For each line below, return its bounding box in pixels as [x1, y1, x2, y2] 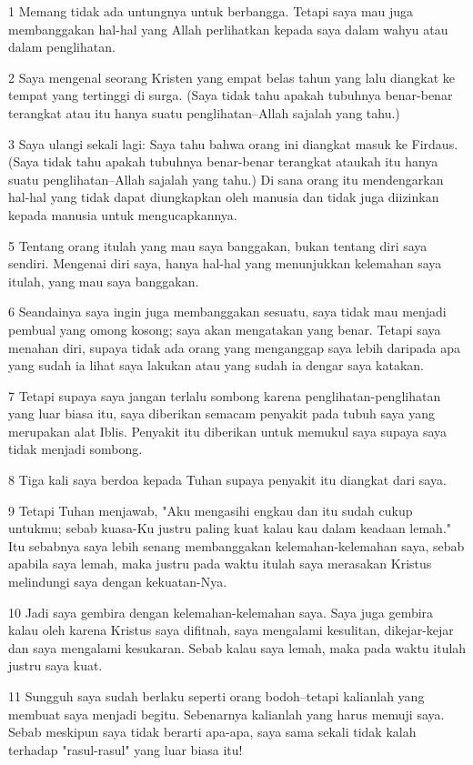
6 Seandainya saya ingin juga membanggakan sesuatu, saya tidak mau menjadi [8, 302, 447, 321]
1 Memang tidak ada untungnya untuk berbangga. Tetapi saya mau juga [8, 2, 414, 20]
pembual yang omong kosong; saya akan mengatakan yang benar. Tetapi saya [8, 319, 441, 338]
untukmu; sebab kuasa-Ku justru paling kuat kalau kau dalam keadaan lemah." [8, 518, 452, 538]
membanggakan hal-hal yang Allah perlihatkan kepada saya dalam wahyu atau [8, 19, 448, 38]
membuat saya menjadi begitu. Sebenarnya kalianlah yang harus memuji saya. [8, 704, 445, 723]
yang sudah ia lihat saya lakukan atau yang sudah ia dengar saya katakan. [8, 356, 424, 375]
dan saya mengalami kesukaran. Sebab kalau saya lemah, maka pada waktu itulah [8, 638, 467, 657]
